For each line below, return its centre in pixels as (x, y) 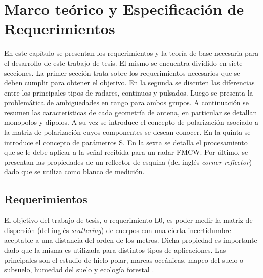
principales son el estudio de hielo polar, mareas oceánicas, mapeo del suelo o (124, 260)
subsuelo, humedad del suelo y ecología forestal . (79, 270)
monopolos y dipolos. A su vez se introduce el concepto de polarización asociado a (131, 122)
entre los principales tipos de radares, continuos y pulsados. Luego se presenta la (129, 92)
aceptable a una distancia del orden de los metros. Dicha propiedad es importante (131, 240)
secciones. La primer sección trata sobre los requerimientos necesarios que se (122, 73)
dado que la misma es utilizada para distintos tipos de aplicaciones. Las (115, 250)
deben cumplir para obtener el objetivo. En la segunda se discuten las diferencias (129, 83)
